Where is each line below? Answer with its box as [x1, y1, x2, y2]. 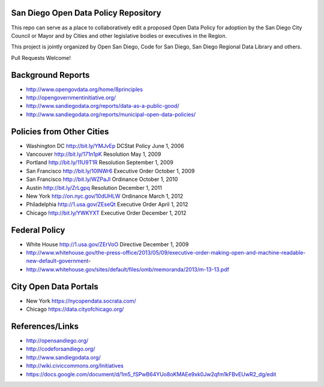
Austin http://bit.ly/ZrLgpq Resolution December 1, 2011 [26, 184, 162, 191]
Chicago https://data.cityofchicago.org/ [26, 306, 124, 313]
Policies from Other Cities [11, 126, 109, 137]
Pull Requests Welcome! [11, 54, 71, 61]
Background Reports [11, 69, 90, 80]
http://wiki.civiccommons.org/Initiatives [26, 362, 124, 370]
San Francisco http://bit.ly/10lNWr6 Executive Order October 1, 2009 [26, 167, 195, 174]
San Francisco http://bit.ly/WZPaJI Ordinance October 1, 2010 [26, 176, 178, 183]
